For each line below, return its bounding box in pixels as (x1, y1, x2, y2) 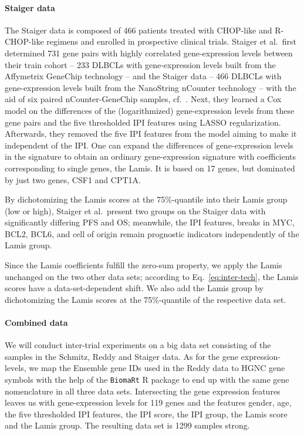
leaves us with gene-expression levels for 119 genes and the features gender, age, (5, 396, 292, 409)
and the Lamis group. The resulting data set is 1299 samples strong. (5, 419, 250, 431)
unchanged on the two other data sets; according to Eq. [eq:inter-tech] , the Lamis (5, 270, 299, 282)
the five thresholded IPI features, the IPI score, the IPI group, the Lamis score (5, 407, 288, 420)
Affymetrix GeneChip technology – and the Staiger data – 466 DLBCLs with (5, 70, 282, 82)
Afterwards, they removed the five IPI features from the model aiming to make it (5, 127, 297, 140)
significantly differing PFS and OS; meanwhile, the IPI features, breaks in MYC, (5, 216, 295, 228)
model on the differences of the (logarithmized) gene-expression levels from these (5, 104, 295, 116)
